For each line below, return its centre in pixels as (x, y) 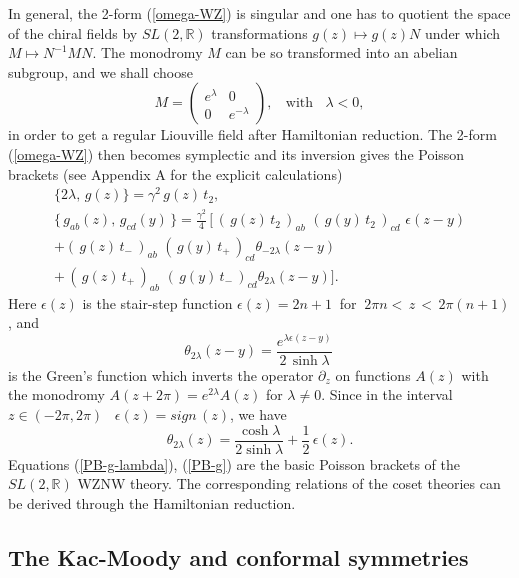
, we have (258, 414)
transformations (259, 32)
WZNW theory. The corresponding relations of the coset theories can (289, 483)
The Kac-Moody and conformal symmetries (238, 556)
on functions (373, 374)
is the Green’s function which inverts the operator (161, 374)
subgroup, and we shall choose (100, 71)
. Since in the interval (387, 394)
